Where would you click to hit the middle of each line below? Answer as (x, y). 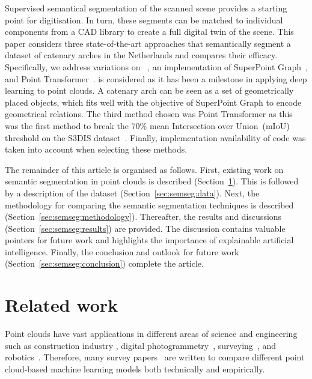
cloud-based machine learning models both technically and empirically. (135, 368)
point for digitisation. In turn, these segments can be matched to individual (144, 20)
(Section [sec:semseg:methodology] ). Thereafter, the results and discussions (143, 217)
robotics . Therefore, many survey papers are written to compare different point (155, 357)
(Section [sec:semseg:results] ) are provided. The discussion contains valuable (145, 228)
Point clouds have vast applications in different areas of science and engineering (151, 334)
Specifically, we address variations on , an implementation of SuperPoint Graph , (156, 66)
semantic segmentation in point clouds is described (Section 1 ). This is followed (152, 181)
